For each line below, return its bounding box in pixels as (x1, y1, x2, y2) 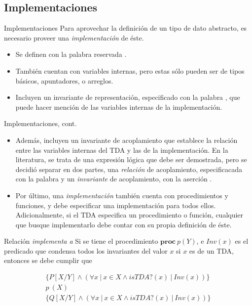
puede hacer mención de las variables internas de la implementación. (15, 101, 222, 112)
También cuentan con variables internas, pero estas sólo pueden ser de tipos (15, 65, 245, 76)
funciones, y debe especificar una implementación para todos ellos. (15, 200, 216, 210)
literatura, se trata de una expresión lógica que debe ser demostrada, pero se (15, 154, 247, 165)
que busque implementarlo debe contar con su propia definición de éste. (15, 219, 232, 229)
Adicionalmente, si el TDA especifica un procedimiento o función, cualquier (15, 210, 244, 220)
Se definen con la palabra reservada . (15, 49, 127, 59)
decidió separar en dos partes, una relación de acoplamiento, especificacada (15, 164, 243, 174)
